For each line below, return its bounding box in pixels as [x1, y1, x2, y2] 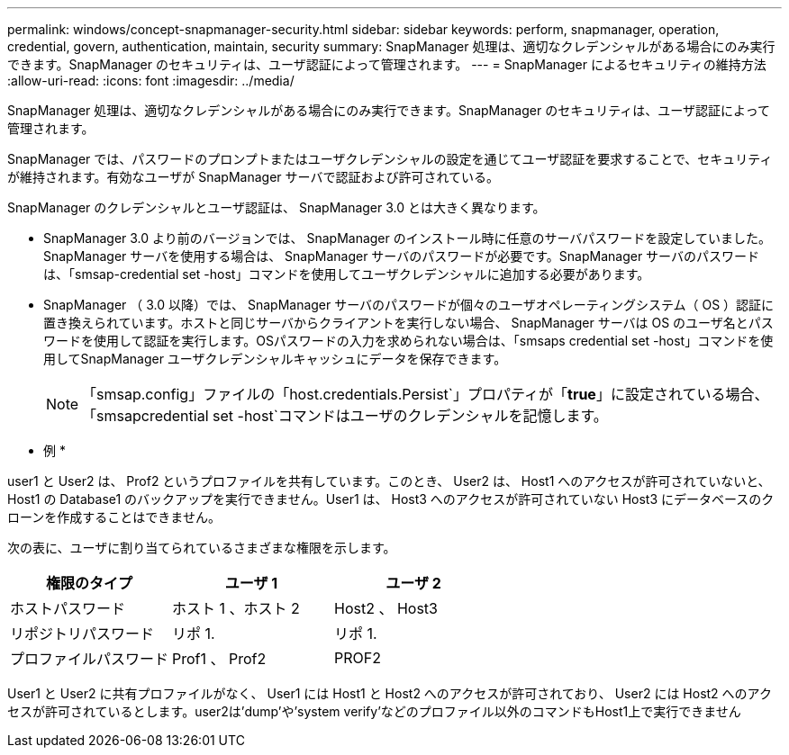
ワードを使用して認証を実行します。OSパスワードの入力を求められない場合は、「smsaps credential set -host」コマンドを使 [43, 333, 774, 348]
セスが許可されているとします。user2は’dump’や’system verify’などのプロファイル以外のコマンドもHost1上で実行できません [7, 704, 741, 719]
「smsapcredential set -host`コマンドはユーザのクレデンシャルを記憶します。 [82, 407, 608, 425]
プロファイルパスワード [10, 650, 169, 668]
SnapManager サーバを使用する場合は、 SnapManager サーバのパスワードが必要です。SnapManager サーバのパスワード [43, 248, 759, 264]
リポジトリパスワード [10, 625, 155, 643]
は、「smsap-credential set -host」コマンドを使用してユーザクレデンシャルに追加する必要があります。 [43, 266, 650, 282]
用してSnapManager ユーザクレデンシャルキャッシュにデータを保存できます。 [43, 351, 507, 366]
